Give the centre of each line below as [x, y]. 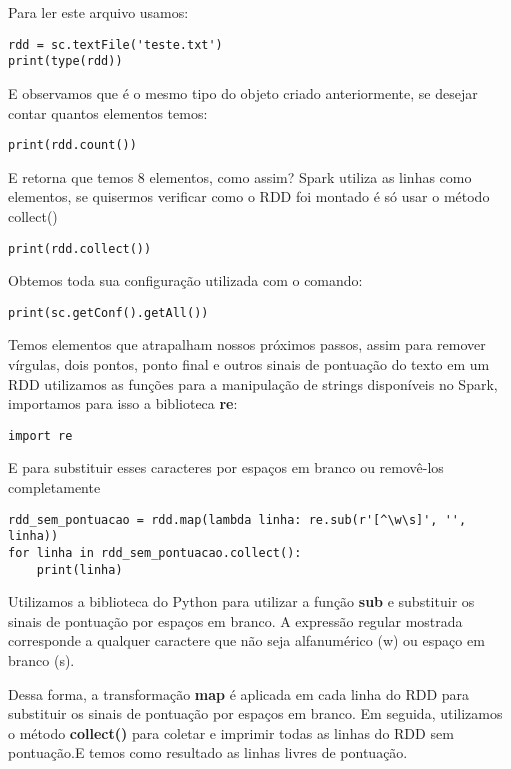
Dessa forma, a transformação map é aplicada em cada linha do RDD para [239, 693]
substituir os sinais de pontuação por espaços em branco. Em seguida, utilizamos [255, 713]
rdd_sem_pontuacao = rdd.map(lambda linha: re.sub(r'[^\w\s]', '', [237, 519]
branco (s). [41, 660]
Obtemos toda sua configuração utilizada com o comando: [185, 280]
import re [40, 435]
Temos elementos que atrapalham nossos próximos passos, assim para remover [247, 344]
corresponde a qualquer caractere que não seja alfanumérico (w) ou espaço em [246, 640]
